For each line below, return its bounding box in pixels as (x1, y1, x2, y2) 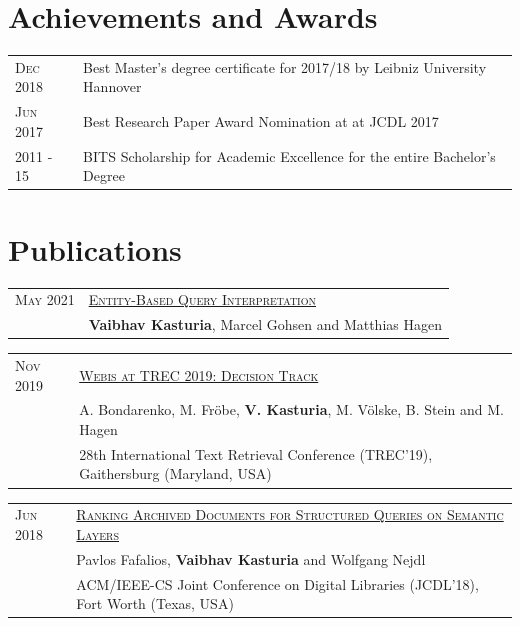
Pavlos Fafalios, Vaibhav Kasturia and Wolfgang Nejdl (76, 548, 426, 569)
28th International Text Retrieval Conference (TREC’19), (79, 443, 433, 464)
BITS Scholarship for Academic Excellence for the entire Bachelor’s (83, 145, 496, 166)
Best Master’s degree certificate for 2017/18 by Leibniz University (83, 56, 487, 77)
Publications (8, 228, 182, 269)
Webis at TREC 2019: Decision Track (79, 364, 319, 385)
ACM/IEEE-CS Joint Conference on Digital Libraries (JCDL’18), (76, 573, 479, 594)
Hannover (83, 76, 142, 97)
